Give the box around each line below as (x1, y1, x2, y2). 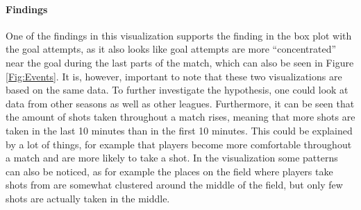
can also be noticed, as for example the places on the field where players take (6, 164, 333, 178)
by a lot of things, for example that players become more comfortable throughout (6, 137, 352, 151)
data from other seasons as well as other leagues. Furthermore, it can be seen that (6, 96, 355, 110)
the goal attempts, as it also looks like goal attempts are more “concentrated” (6, 42, 337, 56)
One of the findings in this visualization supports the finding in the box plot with (6, 28, 352, 42)
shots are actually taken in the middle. (6, 191, 170, 205)
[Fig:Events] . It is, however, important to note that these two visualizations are (6, 69, 342, 83)
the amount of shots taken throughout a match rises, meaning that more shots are (6, 110, 355, 124)
